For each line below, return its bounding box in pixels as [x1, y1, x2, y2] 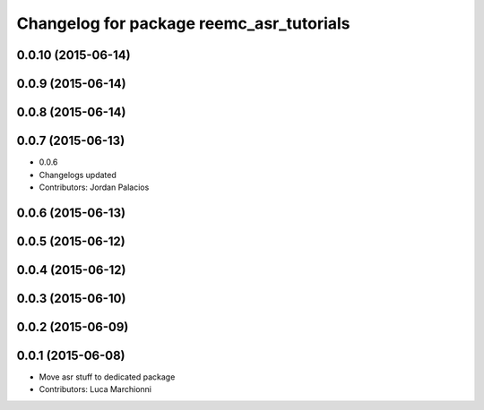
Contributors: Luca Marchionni [39, 384, 152, 395]
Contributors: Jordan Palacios [39, 182, 150, 192]
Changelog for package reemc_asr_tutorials [16, 13, 350, 33]
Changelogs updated [39, 169, 117, 180]
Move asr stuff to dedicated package [39, 372, 176, 382]
